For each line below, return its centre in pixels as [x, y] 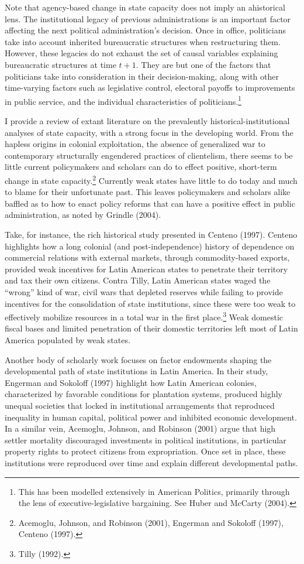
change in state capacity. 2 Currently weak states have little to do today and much [151, 179]
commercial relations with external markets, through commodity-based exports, [147, 257]
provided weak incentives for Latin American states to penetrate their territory [146, 269]
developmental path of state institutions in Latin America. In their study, [137, 371]
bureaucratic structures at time [61, 64]
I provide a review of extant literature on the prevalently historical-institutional [147, 121]
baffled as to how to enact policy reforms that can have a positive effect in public [150, 203]
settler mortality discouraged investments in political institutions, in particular [146, 440]
